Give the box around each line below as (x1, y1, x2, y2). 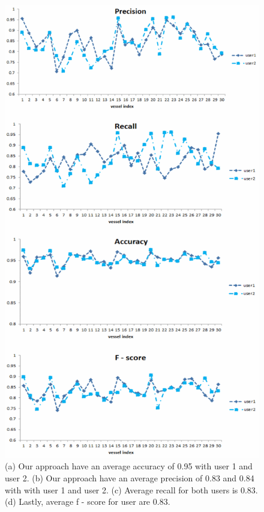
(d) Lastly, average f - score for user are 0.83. (5, 495, 170, 508)
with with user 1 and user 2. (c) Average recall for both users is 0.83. (5, 483, 258, 496)
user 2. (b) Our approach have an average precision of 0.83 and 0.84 (5, 471, 254, 484)
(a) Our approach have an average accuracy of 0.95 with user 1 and (5, 460, 253, 472)
